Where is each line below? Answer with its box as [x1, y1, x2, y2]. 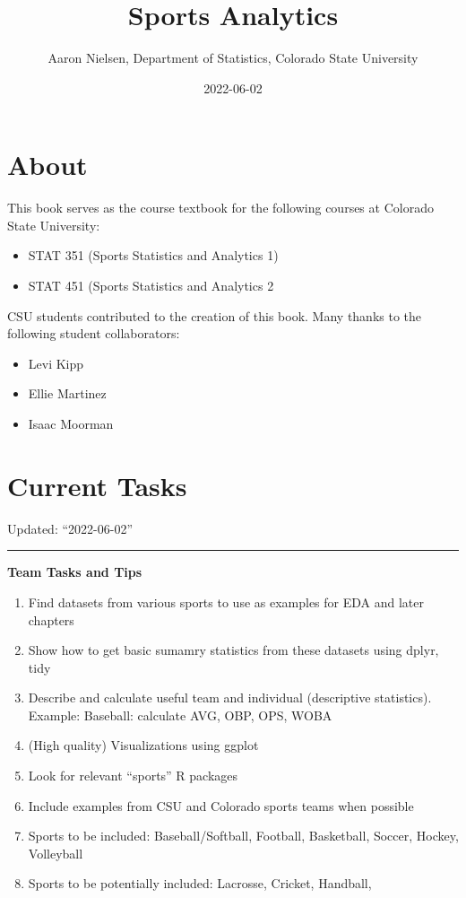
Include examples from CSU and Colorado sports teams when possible [28, 796, 414, 815]
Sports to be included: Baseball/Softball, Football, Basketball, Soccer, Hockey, [28, 826, 459, 845]
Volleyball [28, 843, 83, 862]
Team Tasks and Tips [7, 562, 142, 581]
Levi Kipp [28, 353, 84, 372]
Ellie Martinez [28, 384, 107, 403]
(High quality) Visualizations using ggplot [28, 736, 259, 754]
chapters [28, 610, 74, 629]
